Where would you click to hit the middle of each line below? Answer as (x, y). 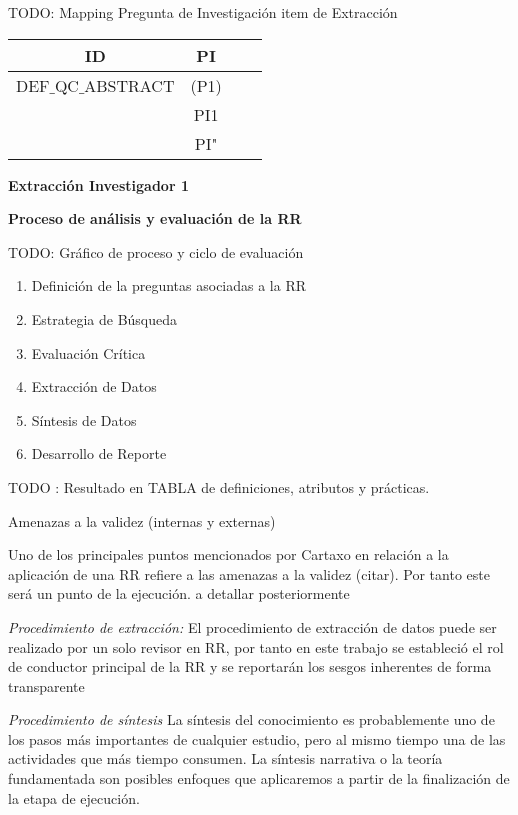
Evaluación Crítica (88, 352)
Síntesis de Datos (84, 419)
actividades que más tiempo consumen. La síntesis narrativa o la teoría (225, 758)
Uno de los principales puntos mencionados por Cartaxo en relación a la (228, 554)
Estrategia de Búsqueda (104, 318)
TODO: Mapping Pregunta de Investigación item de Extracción (203, 12)
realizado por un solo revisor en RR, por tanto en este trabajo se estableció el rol (256, 646)
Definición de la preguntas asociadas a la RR (169, 285)
